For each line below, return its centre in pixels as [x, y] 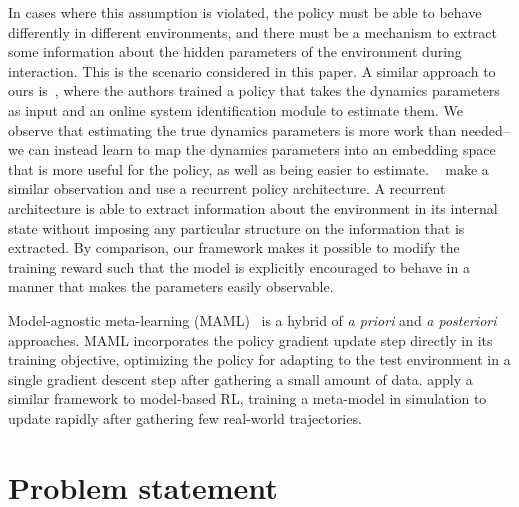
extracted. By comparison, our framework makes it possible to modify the [234, 247]
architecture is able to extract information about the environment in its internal [253, 207]
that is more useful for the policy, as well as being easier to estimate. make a [248, 168]
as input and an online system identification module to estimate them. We [235, 109]
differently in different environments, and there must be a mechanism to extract [252, 31]
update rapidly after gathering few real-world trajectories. [185, 417]
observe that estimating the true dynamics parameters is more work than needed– [259, 129]
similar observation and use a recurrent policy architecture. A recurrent [227, 188]
